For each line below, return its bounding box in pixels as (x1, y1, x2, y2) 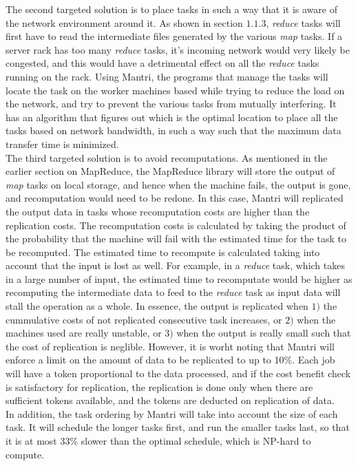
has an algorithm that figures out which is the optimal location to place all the (6, 109, 338, 124)
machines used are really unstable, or (6, 326, 162, 340)
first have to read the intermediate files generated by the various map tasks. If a (6, 29, 343, 43)
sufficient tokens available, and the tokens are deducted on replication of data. (6, 393, 335, 407)
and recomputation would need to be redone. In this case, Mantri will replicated (6, 191, 344, 205)
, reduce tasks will (266, 15, 341, 30)
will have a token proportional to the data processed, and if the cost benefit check (6, 366, 351, 381)
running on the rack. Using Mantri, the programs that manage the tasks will (6, 69, 328, 83)
